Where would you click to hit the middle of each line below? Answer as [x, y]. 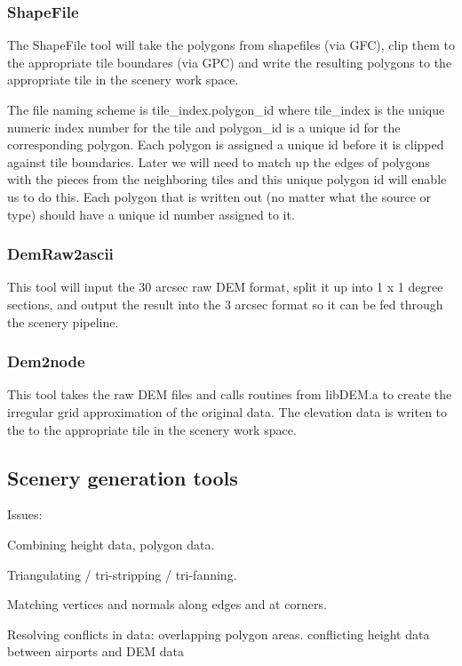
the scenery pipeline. [63, 321]
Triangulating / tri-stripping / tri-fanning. [122, 574]
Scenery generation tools [123, 477]
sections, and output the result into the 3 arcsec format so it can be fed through [225, 304]
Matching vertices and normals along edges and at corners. [167, 604]
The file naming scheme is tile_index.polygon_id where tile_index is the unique [226, 109]
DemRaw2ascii [60, 254]
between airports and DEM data [96, 651]
